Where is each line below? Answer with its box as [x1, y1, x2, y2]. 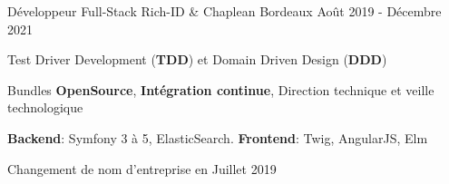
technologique [7, 98, 83, 117]
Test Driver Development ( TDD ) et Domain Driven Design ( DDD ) [7, 50, 387, 69]
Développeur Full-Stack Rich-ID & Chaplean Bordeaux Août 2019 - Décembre [7, 2, 442, 20]
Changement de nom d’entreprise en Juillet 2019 [7, 159, 277, 178]
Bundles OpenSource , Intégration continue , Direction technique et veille [7, 80, 434, 99]
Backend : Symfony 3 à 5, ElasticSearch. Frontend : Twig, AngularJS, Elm [7, 128, 428, 147]
